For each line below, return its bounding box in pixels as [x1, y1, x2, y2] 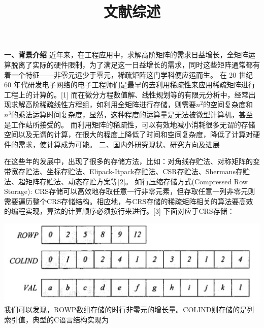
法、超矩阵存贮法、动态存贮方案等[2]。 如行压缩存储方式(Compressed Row [4, 176, 248, 186]
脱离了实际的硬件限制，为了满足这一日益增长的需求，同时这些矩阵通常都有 [11, 59, 260, 70]
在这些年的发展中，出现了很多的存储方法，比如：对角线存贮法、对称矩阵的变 [4, 156, 260, 167]
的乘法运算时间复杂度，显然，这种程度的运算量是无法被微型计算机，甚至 [11, 109, 253, 119]
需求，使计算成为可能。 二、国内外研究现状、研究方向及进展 [18, 139, 220, 149]
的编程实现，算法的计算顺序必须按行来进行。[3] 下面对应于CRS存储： [4, 206, 235, 216]
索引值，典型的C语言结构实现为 [4, 314, 109, 325]
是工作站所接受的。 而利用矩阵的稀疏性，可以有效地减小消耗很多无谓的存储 [4, 119, 255, 129]
